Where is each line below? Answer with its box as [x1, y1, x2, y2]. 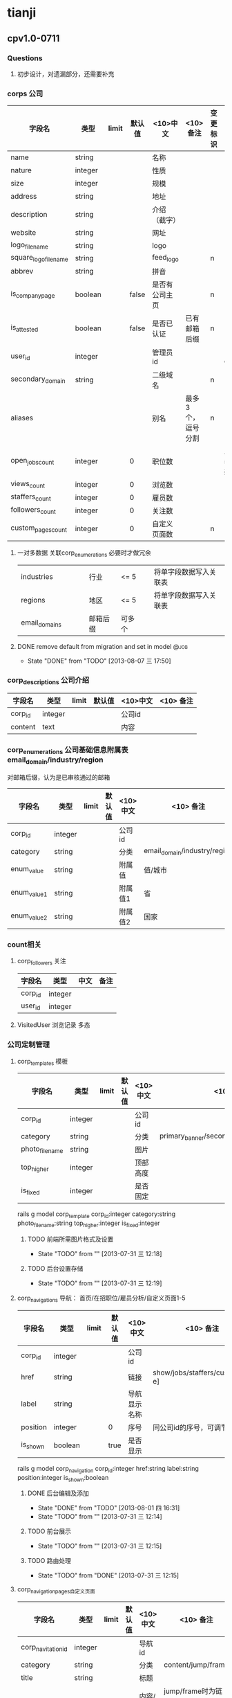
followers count [10, 505, 57, 516]
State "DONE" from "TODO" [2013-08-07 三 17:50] [27, 656, 171, 665]
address [10, 192, 37, 202]
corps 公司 [7, 89, 43, 98]
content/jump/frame [164, 1660, 229, 1670]
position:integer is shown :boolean [17, 1473, 109, 1483]
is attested [10, 322, 39, 334]
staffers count [10, 492, 52, 503]
